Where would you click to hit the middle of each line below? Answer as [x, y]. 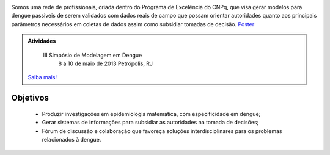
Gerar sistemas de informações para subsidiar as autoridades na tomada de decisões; [150, 123]
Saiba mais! [42, 77]
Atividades [42, 41]
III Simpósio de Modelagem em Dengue [93, 55]
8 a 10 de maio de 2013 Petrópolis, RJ [105, 63]
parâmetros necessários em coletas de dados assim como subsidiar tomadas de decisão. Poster [133, 24]
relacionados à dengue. [71, 139]
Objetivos [30, 98]
